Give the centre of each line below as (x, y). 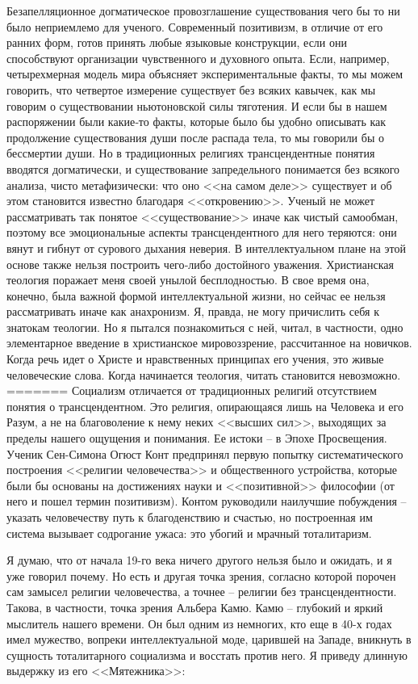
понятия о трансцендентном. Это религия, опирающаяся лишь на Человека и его (205, 406)
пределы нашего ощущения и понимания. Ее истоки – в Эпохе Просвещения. (197, 438)
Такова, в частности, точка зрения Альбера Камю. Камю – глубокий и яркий (195, 607)
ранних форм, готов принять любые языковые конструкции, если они (177, 42)
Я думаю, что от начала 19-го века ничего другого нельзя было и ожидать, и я (199, 560)
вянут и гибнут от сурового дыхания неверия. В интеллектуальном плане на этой (206, 248)
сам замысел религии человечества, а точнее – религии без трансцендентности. (202, 592)
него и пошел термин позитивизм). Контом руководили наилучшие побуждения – (207, 501)
